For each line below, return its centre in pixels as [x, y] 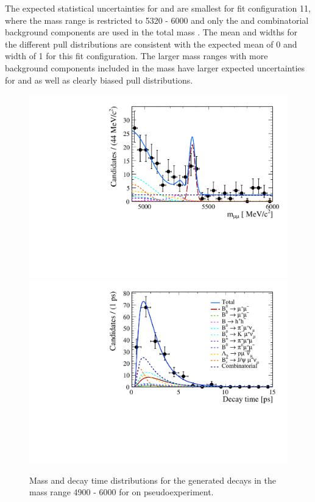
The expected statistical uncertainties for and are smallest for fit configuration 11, [158, 8]
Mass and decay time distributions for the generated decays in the [153, 480]
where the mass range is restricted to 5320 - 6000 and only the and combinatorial [157, 20]
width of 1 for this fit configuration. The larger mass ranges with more [136, 56]
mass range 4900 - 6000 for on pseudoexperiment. [122, 492]
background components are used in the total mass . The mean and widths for [151, 32]
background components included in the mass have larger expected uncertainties [155, 67]
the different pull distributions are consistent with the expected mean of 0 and [151, 44]
